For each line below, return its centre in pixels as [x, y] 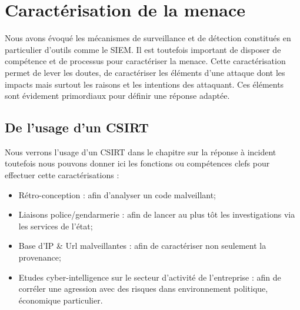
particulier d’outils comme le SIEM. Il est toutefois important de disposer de [143, 49]
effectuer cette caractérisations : [62, 175]
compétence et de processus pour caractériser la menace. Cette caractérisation [145, 61]
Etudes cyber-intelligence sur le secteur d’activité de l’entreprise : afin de [150, 277]
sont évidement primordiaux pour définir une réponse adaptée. [117, 96]
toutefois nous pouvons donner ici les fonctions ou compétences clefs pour [137, 163]
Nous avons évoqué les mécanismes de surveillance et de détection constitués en [148, 38]
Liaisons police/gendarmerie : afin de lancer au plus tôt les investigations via [157, 214]
